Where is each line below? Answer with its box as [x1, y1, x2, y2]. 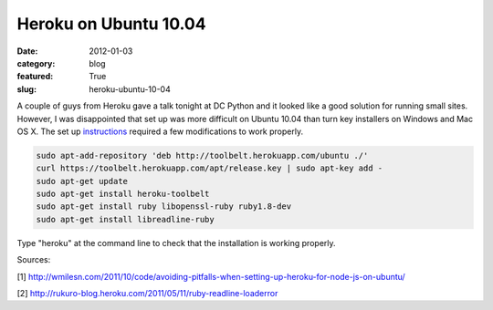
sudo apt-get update [36, 176, 128, 186]
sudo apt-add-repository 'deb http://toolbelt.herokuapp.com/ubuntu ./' [36, 150, 369, 160]
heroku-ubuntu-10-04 [89, 83, 171, 95]
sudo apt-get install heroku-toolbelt [36, 189, 210, 200]
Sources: [16, 254, 51, 265]
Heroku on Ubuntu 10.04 [16, 14, 206, 34]
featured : [16, 71, 54, 82]
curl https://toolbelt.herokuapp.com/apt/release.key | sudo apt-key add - [36, 163, 383, 173]
